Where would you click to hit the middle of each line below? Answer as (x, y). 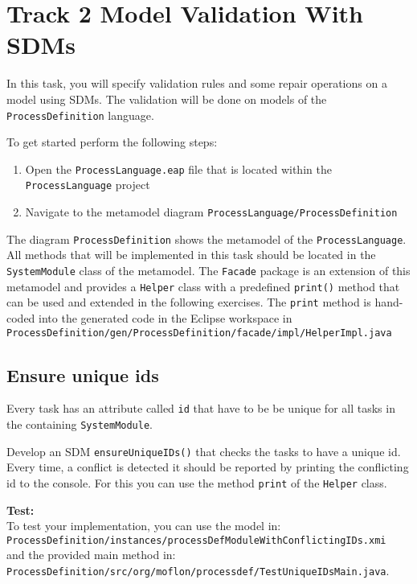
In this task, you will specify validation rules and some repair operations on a (197, 83)
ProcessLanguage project (88, 185)
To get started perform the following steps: (112, 142)
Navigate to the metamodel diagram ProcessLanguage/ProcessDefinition (211, 212)
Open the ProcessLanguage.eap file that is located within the (178, 169)
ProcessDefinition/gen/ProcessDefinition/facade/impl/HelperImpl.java (199, 333)
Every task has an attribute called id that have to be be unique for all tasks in (201, 408)
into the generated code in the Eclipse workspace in (166, 317)
